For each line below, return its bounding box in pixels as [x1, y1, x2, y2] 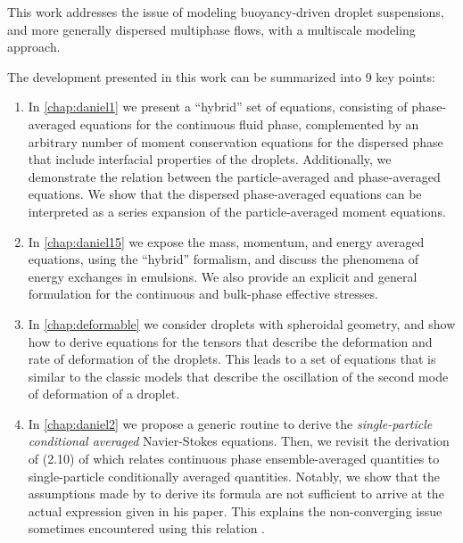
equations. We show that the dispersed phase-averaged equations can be [28, 185, 422, 203]
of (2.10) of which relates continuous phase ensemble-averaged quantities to [28, 449, 440, 468]
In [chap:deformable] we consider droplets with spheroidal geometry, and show [28, 314, 456, 333]
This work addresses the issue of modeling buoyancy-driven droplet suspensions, [7, 3, 444, 21]
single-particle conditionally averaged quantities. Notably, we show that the [28, 466, 440, 485]
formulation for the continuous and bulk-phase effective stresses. [28, 284, 378, 303]
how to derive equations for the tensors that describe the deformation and [28, 332, 433, 350]
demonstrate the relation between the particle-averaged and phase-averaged [28, 167, 441, 185]
